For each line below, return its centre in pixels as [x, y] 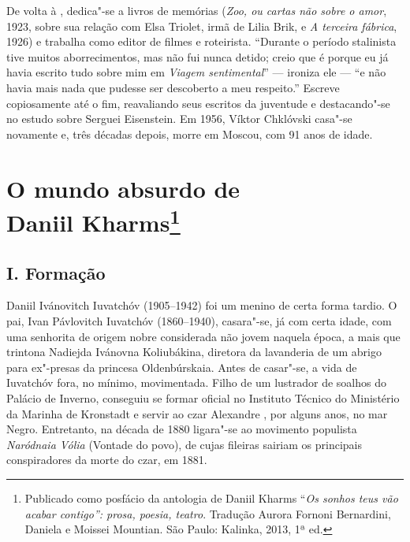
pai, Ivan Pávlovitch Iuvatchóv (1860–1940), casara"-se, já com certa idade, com [199, 321]
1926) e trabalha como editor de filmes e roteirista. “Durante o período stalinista [201, 41]
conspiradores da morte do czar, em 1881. [107, 460]
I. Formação [56, 272]
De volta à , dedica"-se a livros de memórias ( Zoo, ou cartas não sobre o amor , [197, 10]
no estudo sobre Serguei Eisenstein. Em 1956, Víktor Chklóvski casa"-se [179, 119]
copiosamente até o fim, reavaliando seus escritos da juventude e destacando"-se [198, 103]
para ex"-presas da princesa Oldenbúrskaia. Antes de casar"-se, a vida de [182, 367]
